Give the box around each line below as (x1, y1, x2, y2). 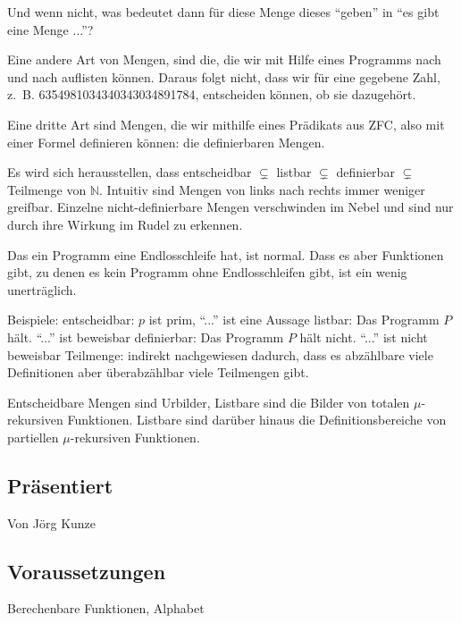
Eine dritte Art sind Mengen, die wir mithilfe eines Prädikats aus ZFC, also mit (7, 114, 445, 133)
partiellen (7, 427, 59, 446)
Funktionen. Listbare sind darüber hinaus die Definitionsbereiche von (67, 410, 447, 429)
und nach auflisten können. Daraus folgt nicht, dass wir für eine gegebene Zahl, (7, 67, 440, 86)
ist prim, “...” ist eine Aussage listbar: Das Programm (148, 310, 440, 329)
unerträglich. (7, 280, 77, 299)
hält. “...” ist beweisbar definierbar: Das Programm (7, 327, 284, 346)
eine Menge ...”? (7, 20, 94, 38)
